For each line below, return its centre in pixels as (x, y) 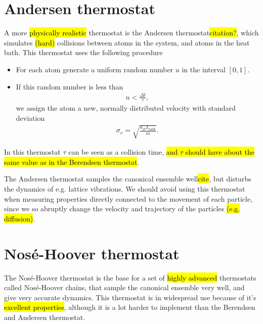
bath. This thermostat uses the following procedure (83, 52)
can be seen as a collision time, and (123, 152)
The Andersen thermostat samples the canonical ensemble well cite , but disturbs (128, 179)
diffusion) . (20, 218)
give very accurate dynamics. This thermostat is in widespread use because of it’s (130, 297)
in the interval (204, 69)
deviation (30, 118)
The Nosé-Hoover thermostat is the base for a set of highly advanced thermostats (130, 277)
